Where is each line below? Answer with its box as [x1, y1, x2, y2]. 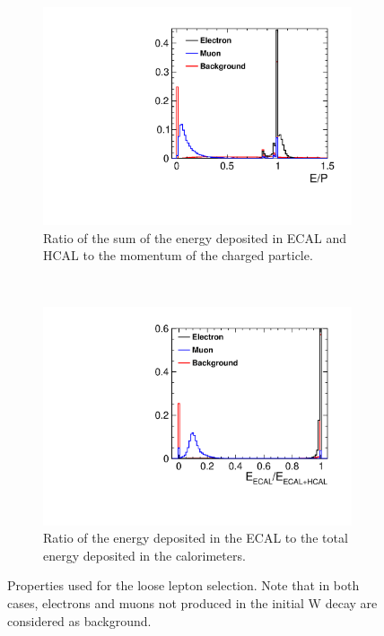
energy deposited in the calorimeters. [43, 545, 246, 564]
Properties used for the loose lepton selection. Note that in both [7, 576, 360, 595]
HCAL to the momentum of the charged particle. [43, 246, 313, 265]
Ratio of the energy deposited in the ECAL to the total [43, 528, 348, 547]
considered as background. [7, 611, 152, 630]
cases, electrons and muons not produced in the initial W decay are [7, 593, 378, 612]
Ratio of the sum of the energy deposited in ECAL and [43, 228, 346, 247]
